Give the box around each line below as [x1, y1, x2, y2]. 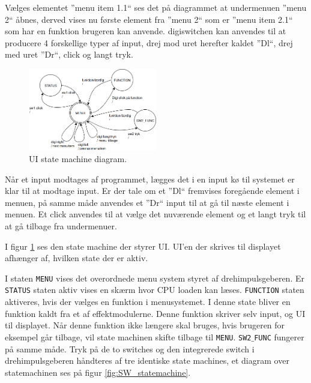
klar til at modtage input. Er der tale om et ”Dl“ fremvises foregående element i [5, 184, 300, 197]
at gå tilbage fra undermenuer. [5, 220, 117, 232]
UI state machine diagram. [29, 152, 127, 165]
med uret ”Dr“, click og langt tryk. [5, 48, 133, 61]
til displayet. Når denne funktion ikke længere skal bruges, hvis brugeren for [5, 319, 285, 331]
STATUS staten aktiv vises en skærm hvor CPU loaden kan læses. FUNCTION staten [5, 283, 304, 296]
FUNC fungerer [254, 330, 304, 343]
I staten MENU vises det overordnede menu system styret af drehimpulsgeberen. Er [5, 271, 304, 284]
